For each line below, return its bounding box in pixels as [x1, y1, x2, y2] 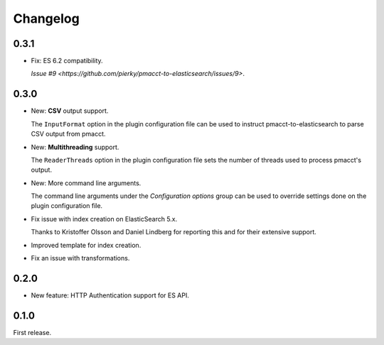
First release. [13, 328, 52, 336]
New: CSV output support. [31, 106, 109, 115]
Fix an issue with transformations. [31, 254, 130, 263]
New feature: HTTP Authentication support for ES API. [31, 291, 190, 300]
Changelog [13, 11, 80, 26]
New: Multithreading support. [31, 143, 119, 151]
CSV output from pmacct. [31, 130, 106, 138]
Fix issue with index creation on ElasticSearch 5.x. [31, 214, 178, 223]
